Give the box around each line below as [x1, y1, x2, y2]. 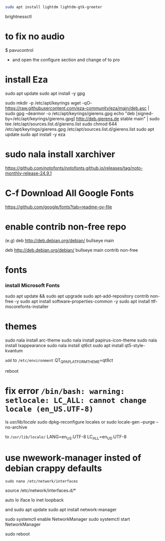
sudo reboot [5, 531, 30, 537]
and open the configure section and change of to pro [12, 57, 120, 63]
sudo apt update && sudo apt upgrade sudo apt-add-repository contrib [5, 293, 149, 299]
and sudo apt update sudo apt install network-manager [5, 506, 117, 513]
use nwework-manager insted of [5, 452, 141, 464]
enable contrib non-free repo [5, 221, 127, 232]
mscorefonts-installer [5, 304, 49, 309]
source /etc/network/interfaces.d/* [5, 488, 76, 494]
